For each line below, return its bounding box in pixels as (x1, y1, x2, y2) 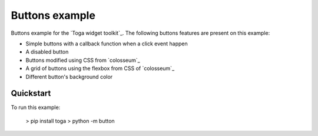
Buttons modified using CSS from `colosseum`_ (25, 57, 141, 64)
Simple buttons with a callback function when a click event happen (25, 40, 188, 47)
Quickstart (11, 88, 51, 98)
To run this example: (11, 104, 61, 111)
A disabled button (25, 48, 69, 55)
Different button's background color (25, 73, 113, 80)
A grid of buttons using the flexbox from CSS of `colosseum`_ (25, 65, 175, 72)
